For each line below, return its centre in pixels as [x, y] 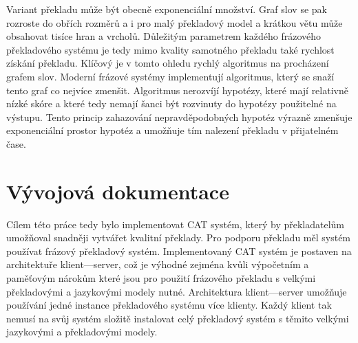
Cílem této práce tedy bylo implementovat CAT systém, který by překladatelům [176, 224]
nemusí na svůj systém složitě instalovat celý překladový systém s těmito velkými [178, 318]
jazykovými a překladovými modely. [82, 332]
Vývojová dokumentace [118, 191]
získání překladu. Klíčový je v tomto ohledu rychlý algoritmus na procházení [168, 63]
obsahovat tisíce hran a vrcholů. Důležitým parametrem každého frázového [164, 36]
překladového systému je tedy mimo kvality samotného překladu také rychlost [170, 49]
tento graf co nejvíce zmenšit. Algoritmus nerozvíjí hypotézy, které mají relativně [177, 90]
